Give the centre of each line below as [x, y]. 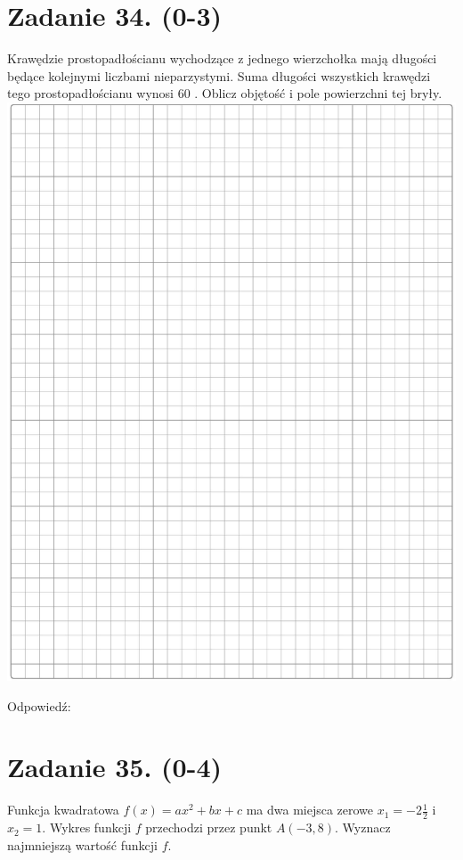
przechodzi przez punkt [209, 827]
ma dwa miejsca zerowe [310, 810]
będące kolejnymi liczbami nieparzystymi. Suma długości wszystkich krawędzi [219, 75]
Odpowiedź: [39, 705]
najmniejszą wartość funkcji [82, 844]
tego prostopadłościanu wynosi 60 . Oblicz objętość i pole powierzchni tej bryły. [225, 93]
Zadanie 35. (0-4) [114, 767]
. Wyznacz [363, 827]
